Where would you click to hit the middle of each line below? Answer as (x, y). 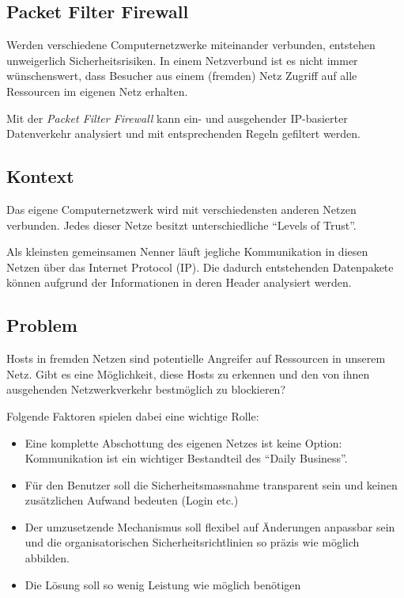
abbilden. (47, 558)
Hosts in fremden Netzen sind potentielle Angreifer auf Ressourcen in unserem (196, 358)
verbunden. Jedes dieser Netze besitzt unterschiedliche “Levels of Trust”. (181, 225)
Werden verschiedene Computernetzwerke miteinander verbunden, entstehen (191, 45)
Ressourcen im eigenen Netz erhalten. (97, 91)
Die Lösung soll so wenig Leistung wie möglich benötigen (163, 584)
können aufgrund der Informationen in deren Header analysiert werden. (179, 282)
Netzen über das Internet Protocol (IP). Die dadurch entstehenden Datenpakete (200, 267)
